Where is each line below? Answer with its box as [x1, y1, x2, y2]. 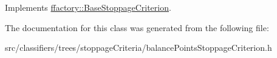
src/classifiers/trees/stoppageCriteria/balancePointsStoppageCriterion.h [5, 41, 272, 54]
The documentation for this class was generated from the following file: [5, 21, 269, 33]
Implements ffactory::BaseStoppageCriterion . [5, 1, 171, 13]
